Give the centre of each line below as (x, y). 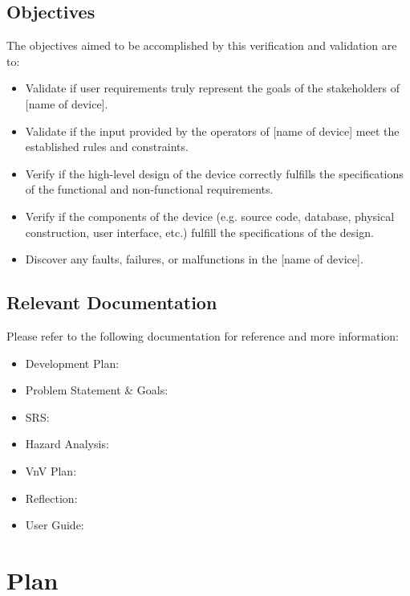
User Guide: (55, 525)
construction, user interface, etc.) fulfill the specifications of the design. (199, 232)
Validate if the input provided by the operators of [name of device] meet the (212, 131)
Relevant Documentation (112, 302)
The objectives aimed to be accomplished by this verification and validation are (202, 45)
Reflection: (51, 498)
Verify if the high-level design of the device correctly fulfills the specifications (214, 173)
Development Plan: (72, 363)
